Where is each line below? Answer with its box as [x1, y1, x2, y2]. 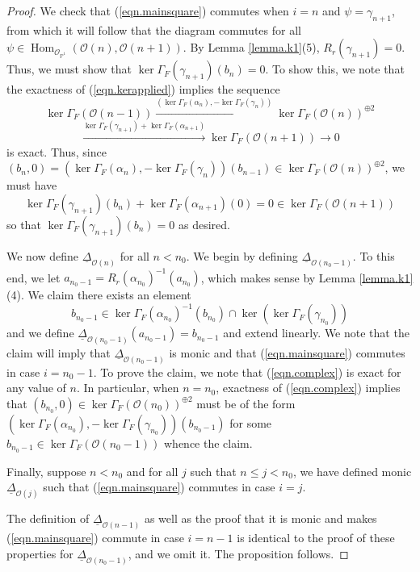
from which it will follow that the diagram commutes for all [6, 21, 301, 38]
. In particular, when [76, 379, 179, 396]
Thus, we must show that [6, 61, 132, 77]
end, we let [6, 269, 61, 286]
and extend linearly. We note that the [223, 324, 409, 341]
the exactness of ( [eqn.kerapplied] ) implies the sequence [6, 81, 280, 98]
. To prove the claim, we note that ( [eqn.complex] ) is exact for [93, 363, 401, 380]
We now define [6, 247, 79, 264]
